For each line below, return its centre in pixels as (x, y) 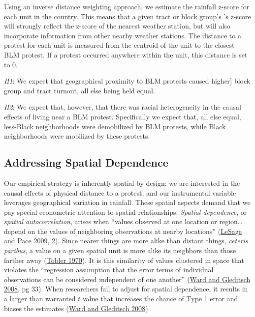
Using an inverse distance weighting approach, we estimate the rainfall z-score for (127, 6)
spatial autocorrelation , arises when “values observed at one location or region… (123, 221)
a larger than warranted (40, 299)
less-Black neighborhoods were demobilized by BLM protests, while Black (115, 126)
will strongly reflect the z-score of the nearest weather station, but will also (117, 26)
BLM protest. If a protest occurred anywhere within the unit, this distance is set (126, 54)
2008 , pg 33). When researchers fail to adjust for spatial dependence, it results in (126, 289)
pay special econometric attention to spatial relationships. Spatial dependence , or (126, 212)
